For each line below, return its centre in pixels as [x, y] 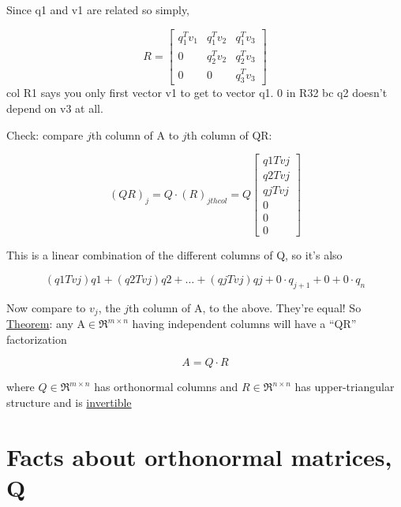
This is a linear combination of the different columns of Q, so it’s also [174, 255]
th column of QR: [229, 134]
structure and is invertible [69, 402]
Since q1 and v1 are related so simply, [98, 9]
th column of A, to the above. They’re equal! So [245, 307]
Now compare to [46, 307]
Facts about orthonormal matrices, [199, 456]
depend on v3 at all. [55, 108]
